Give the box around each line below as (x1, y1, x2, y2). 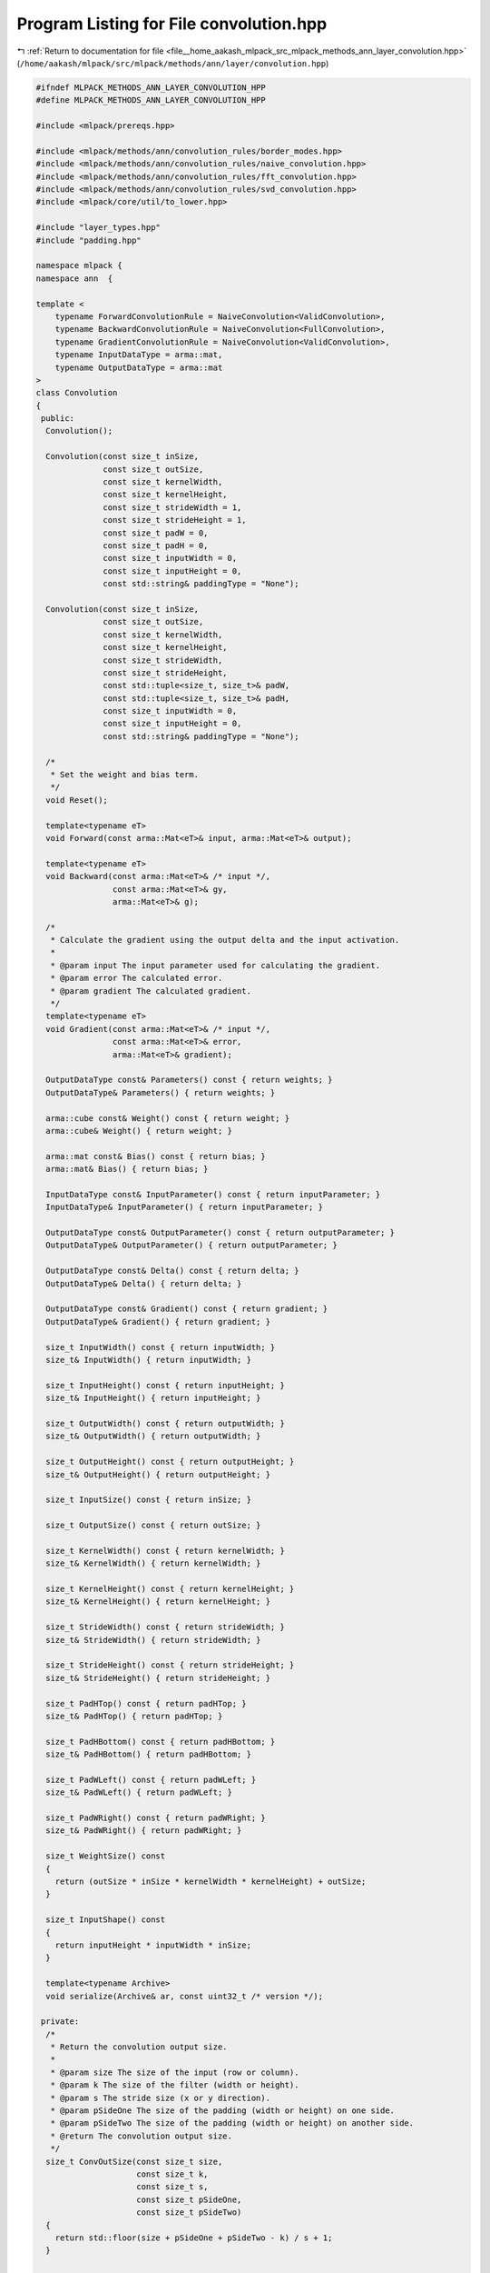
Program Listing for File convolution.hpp (16, 14, 328, 34)
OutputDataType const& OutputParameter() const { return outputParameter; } (45, 1227, 395, 1238)
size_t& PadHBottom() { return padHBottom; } (45, 1749, 251, 1759)
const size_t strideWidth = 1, (103, 502, 242, 513)
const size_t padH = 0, (103, 540, 209, 550)
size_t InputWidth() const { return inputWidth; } (45, 1342, 276, 1352)
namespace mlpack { (35, 260, 122, 271)
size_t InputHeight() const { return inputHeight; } (45, 1380, 285, 1390)
